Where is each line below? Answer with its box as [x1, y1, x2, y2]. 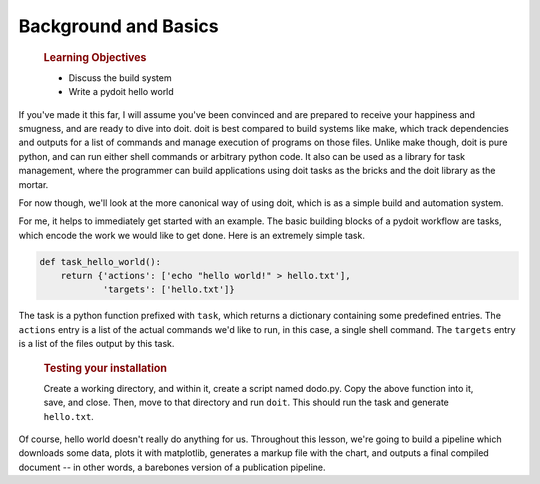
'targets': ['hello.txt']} [102, 284, 235, 295]
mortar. [18, 178, 49, 190]
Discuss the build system [68, 71, 172, 84]
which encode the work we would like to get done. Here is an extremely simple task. [18, 229, 365, 241]
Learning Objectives [43, 50, 147, 64]
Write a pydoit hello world [68, 86, 174, 98]
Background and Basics [18, 15, 219, 37]
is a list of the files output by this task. [18, 338, 175, 350]
